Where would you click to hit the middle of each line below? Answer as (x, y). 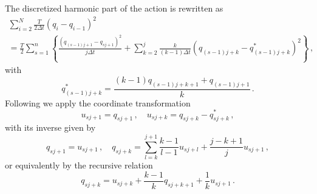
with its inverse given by (50, 127)
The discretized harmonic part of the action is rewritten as (114, 8)
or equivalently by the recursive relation (79, 165)
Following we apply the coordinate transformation (98, 102)
